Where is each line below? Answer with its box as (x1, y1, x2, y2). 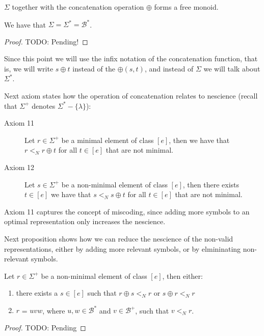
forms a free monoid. (154, 2, 219, 12)
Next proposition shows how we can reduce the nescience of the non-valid (4, 233, 233, 244)
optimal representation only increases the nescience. (4, 216, 166, 227)
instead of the (72, 63, 115, 74)
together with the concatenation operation (12, 2, 144, 12)
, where (42, 305, 65, 316)
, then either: (162, 270, 203, 281)
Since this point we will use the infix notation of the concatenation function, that (4, 53, 258, 64)
